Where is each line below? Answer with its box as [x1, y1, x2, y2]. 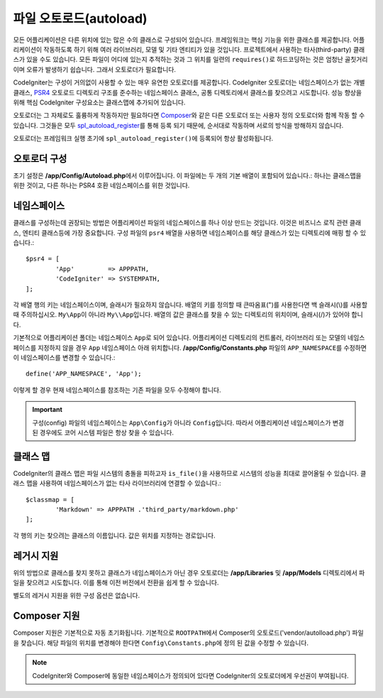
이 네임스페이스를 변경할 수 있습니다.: [13, 353, 116, 361]
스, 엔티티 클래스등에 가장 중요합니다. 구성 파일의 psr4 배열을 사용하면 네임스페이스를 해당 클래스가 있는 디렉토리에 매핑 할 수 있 [13, 228, 367, 237]
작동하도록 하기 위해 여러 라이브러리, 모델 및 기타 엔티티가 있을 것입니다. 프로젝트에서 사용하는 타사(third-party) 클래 [43, 45, 365, 53]
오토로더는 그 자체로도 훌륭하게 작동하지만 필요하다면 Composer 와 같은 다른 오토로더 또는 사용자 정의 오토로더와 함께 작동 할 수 [13, 111, 365, 120]
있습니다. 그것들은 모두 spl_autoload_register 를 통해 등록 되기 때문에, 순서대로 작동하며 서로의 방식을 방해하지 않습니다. [13, 121, 344, 129]
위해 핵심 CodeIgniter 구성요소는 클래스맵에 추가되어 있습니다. [13, 98, 186, 107]
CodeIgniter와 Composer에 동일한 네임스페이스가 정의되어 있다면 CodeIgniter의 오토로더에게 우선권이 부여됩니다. [32, 671, 349, 680]
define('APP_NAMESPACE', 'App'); [26, 370, 142, 378]
